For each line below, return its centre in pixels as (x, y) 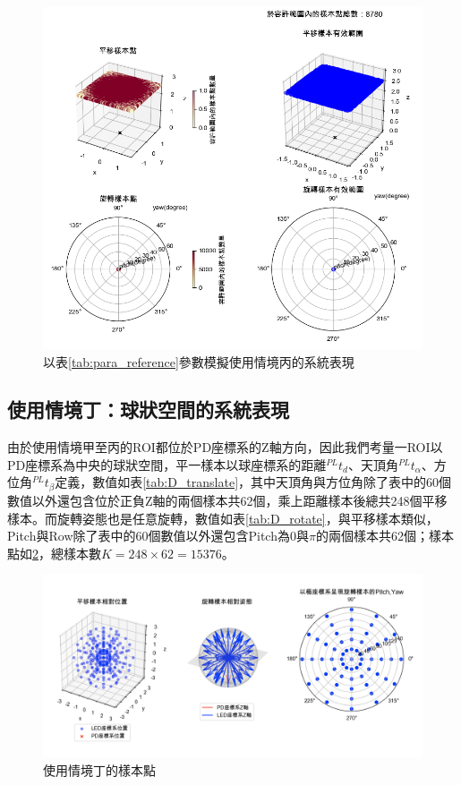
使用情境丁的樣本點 (99, 769)
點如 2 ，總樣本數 (54, 553)
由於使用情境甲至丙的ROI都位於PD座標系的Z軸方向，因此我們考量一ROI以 (225, 447)
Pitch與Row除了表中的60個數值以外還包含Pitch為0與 (158, 536)
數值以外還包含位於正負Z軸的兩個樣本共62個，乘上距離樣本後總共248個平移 (227, 500)
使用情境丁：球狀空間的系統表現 (148, 410)
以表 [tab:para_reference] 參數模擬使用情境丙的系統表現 (199, 361)
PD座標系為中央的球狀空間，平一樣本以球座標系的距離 (167, 464)
